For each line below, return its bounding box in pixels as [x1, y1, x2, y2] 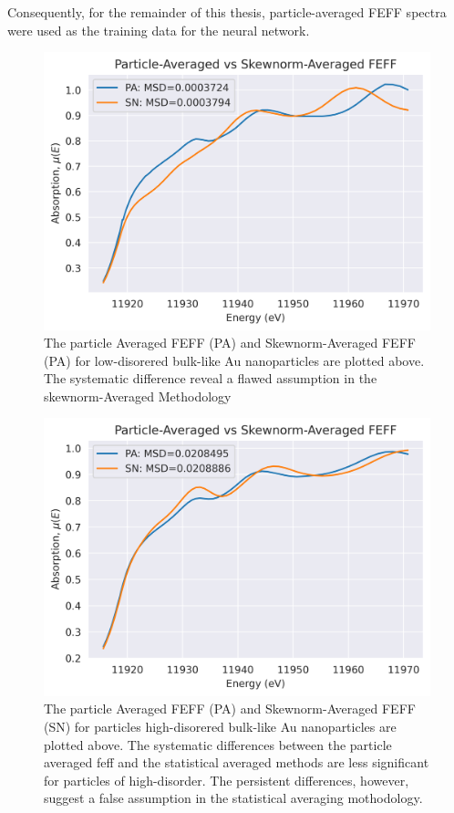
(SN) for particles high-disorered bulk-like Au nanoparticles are [44, 717, 397, 735]
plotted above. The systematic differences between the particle [44, 735, 392, 754]
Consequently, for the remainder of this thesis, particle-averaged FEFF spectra [7, 3, 447, 21]
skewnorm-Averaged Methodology [44, 386, 232, 405]
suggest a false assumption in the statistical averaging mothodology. [44, 788, 423, 808]
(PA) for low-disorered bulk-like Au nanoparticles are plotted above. [44, 350, 425, 370]
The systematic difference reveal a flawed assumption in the [44, 369, 377, 388]
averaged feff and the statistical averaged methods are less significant [44, 753, 429, 772]
